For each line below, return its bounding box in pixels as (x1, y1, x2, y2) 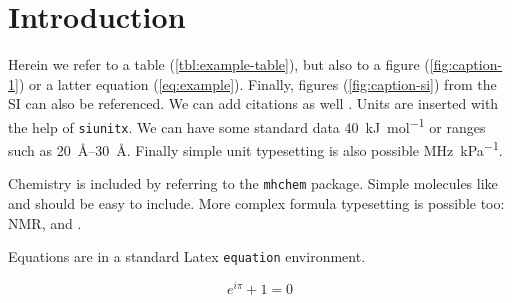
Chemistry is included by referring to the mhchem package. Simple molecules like (8, 173, 498, 194)
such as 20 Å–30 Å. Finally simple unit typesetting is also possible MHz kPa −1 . (8, 137, 503, 160)
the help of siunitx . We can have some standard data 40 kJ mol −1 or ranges (8, 113, 486, 137)
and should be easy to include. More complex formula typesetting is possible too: (8, 193, 505, 214)
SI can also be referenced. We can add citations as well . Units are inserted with (8, 93, 499, 114)
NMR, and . (8, 212, 82, 233)
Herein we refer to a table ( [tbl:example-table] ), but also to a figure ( (8, 54, 430, 75)
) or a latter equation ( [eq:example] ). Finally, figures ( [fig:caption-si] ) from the (18, 73, 497, 94)
